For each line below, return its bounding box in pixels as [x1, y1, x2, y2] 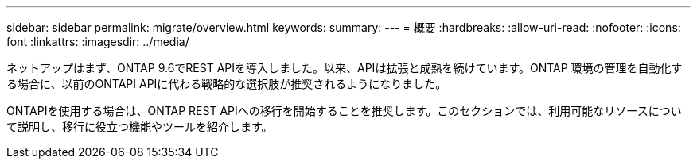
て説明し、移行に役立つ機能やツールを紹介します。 [6, 120, 273, 133]
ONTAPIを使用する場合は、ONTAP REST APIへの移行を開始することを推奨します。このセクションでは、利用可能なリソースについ [6, 104, 682, 117]
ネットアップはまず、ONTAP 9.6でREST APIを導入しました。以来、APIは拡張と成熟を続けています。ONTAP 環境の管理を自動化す [6, 61, 683, 75]
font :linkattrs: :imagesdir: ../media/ [6, 35, 189, 48]
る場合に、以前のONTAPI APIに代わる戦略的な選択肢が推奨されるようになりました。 [6, 77, 447, 90]
